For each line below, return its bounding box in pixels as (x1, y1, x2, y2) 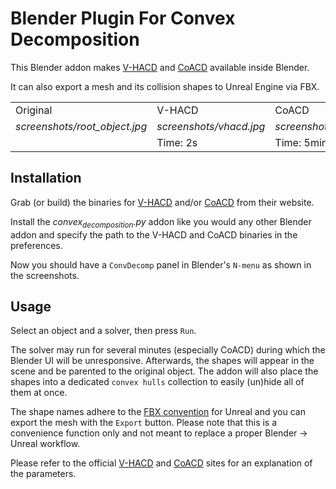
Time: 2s (156, 135, 198, 149)
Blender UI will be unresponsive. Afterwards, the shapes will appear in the (10, 355, 315, 367)
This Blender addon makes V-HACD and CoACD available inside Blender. (10, 61, 310, 73)
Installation (10, 170, 82, 187)
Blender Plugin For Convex (10, 7, 236, 30)
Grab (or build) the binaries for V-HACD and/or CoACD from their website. (10, 196, 315, 208)
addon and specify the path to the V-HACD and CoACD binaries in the (10, 228, 298, 241)
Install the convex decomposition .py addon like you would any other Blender (10, 215, 312, 230)
